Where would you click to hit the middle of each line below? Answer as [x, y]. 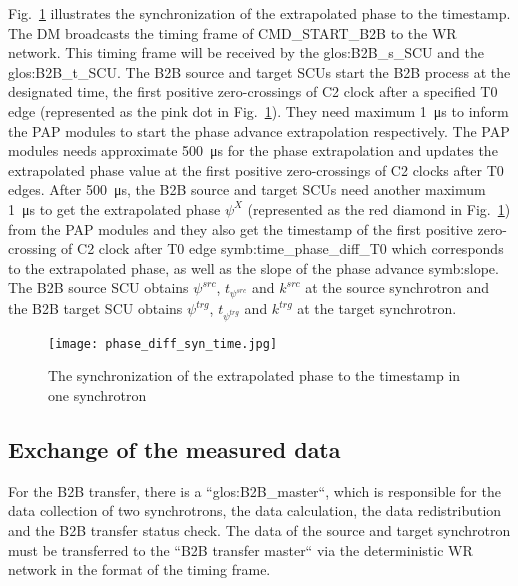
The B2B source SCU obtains [98, 287]
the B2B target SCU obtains [95, 308]
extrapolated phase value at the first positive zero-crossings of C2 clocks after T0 [256, 169]
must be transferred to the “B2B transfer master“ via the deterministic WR [240, 549]
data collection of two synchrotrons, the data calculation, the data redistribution [255, 510]
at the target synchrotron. [377, 308]
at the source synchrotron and [397, 287]
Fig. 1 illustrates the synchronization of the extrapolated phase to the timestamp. [259, 13]
